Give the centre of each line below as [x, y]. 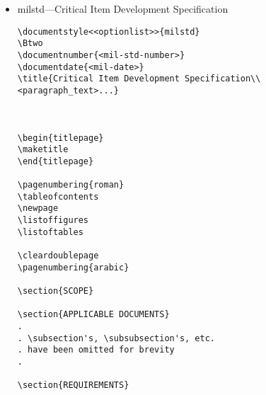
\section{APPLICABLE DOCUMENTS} [93, 315]
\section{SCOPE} [56, 291]
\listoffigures [53, 221]
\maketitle [43, 150]
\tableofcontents [58, 196]
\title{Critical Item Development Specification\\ [139, 79]
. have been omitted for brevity [96, 350]
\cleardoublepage [58, 256]
